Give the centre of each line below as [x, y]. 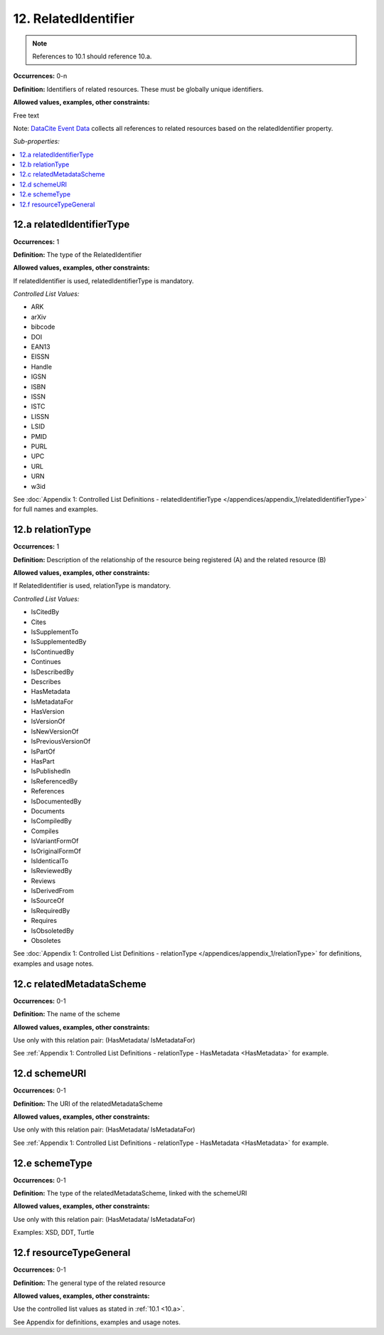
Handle [42, 366]
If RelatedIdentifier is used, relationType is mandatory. [92, 586]
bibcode [43, 327]
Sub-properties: [36, 142]
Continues [46, 662]
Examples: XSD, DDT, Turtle [54, 1233]
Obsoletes [46, 941]
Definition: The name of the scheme [66, 1014]
